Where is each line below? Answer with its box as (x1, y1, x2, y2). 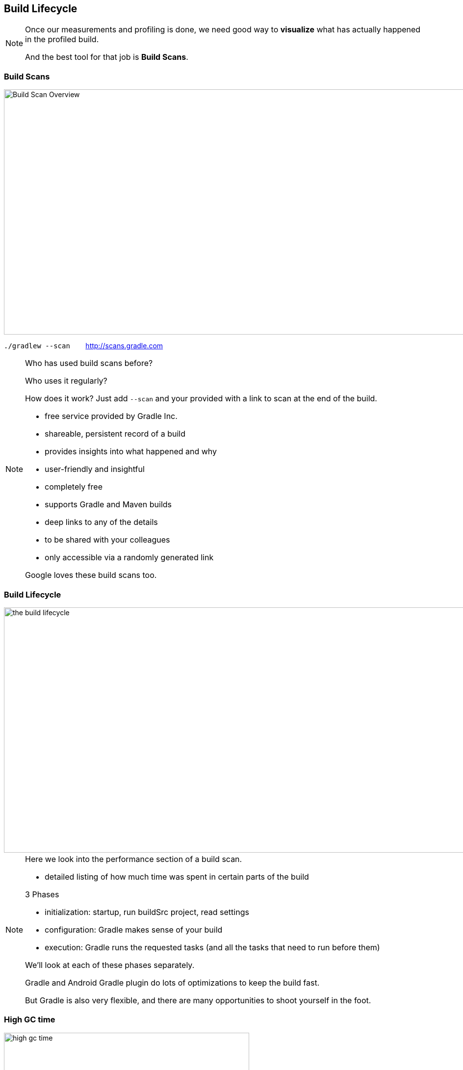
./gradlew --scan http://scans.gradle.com (4, 341, 163, 350)
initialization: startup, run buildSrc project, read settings (45, 907, 249, 917)
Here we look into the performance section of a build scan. (25, 854, 242, 864)
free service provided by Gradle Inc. (45, 411, 178, 421)
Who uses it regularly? (25, 376, 107, 386)
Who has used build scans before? (25, 358, 153, 368)
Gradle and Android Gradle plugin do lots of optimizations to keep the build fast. (25, 977, 320, 988)
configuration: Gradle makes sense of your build (45, 924, 223, 935)
